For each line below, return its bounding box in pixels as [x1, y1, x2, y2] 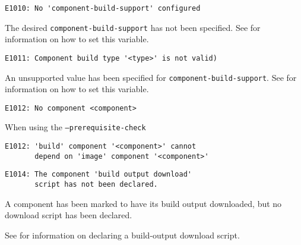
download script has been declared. [5, 209, 132, 221]
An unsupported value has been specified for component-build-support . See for [5, 71, 297, 83]
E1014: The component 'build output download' [5, 170, 192, 179]
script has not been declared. [34, 180, 158, 189]
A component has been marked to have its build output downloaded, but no [5, 197, 282, 209]
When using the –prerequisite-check [5, 121, 146, 133]
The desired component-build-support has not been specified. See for [5, 21, 261, 33]
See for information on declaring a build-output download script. [5, 228, 240, 241]
